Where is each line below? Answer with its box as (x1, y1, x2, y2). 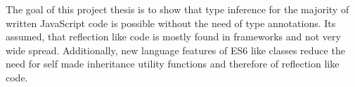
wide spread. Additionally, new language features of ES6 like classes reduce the (6, 42, 345, 57)
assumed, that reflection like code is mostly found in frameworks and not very (6, 29, 341, 44)
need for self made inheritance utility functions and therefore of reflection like (6, 56, 340, 71)
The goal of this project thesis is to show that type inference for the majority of (6, 2, 349, 16)
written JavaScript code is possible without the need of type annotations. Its (6, 15, 336, 30)
